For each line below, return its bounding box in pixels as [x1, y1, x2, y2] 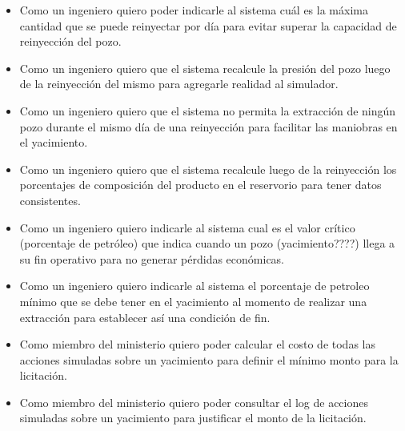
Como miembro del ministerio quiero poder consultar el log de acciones [19, 393, 368, 410]
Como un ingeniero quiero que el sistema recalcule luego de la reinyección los [19, 160, 397, 177]
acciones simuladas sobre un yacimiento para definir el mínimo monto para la [19, 351, 399, 368]
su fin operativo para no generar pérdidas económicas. [19, 250, 285, 267]
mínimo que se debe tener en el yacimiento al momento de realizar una [19, 292, 367, 309]
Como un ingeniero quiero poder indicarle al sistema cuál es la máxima [19, 2, 368, 18]
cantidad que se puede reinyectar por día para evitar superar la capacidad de [19, 17, 397, 34]
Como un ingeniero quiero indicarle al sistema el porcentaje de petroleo [19, 277, 370, 294]
